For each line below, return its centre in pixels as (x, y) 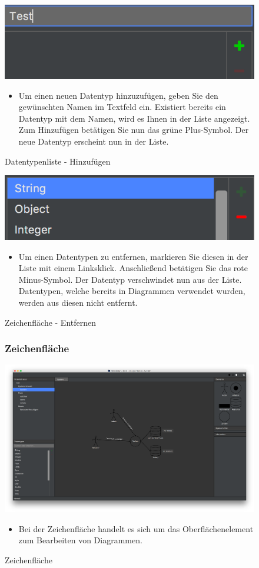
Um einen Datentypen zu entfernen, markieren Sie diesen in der (133, 256)
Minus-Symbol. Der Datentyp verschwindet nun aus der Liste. (130, 279)
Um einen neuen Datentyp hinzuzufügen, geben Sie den (118, 95)
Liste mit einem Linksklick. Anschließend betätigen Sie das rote (133, 268)
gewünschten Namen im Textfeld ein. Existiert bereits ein (122, 107)
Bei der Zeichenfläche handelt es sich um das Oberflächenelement (136, 528)
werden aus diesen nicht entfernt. (78, 302)
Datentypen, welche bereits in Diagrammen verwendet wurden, (132, 291)
